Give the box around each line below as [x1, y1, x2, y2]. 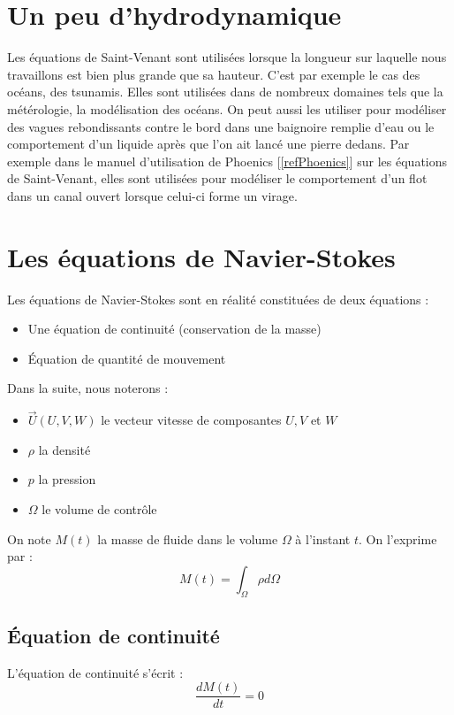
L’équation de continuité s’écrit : [7, 663, 184, 681]
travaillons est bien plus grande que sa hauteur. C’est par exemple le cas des [7, 65, 420, 83]
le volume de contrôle [42, 499, 157, 518]
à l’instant [295, 529, 351, 548]
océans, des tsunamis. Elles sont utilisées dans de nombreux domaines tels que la [7, 82, 443, 101]
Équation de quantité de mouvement [27, 349, 226, 367]
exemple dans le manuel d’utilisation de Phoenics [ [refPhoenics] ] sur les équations [7, 151, 448, 170]
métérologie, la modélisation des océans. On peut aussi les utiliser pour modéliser [7, 99, 447, 118]
